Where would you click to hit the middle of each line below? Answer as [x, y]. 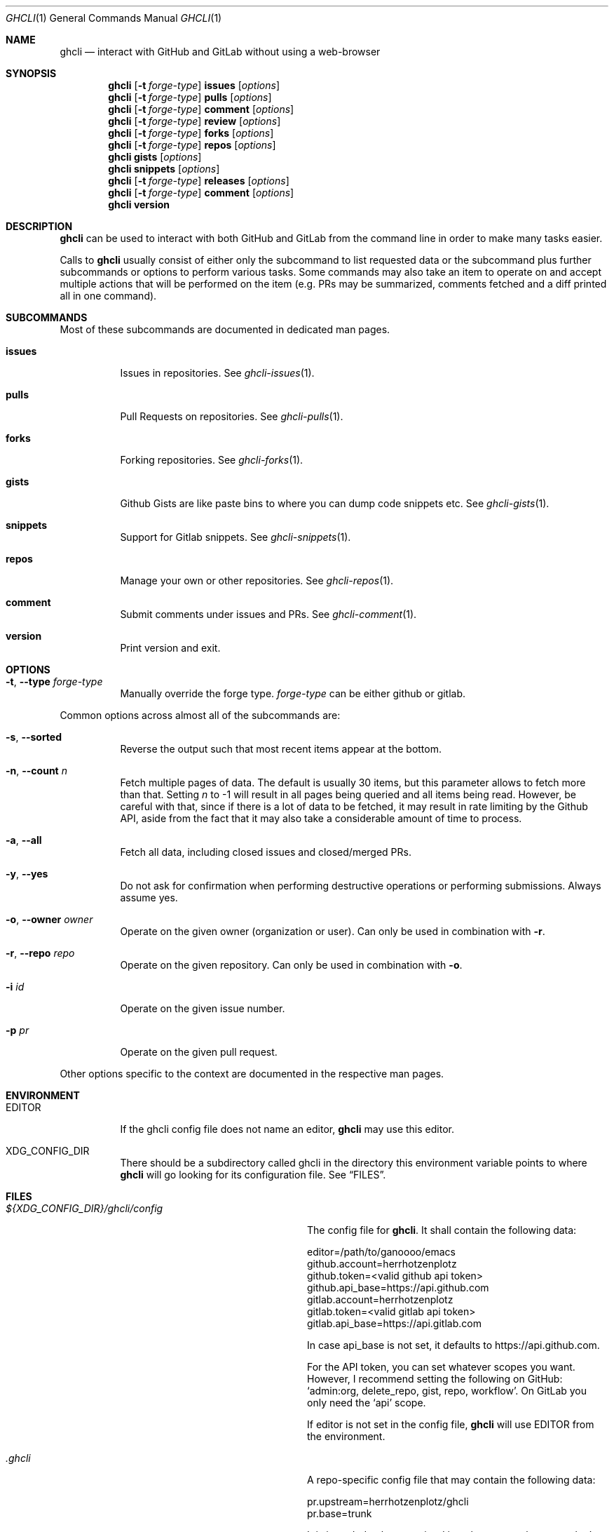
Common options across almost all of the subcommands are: [200, 715]
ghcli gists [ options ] [155, 157]
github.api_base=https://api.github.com [398, 1288]
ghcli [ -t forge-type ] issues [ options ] [194, 85]
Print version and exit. [170, 648]
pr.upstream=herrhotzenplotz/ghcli [388, 1501]
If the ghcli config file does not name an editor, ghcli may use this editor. [287, 1129]
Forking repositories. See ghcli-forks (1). [212, 460]
